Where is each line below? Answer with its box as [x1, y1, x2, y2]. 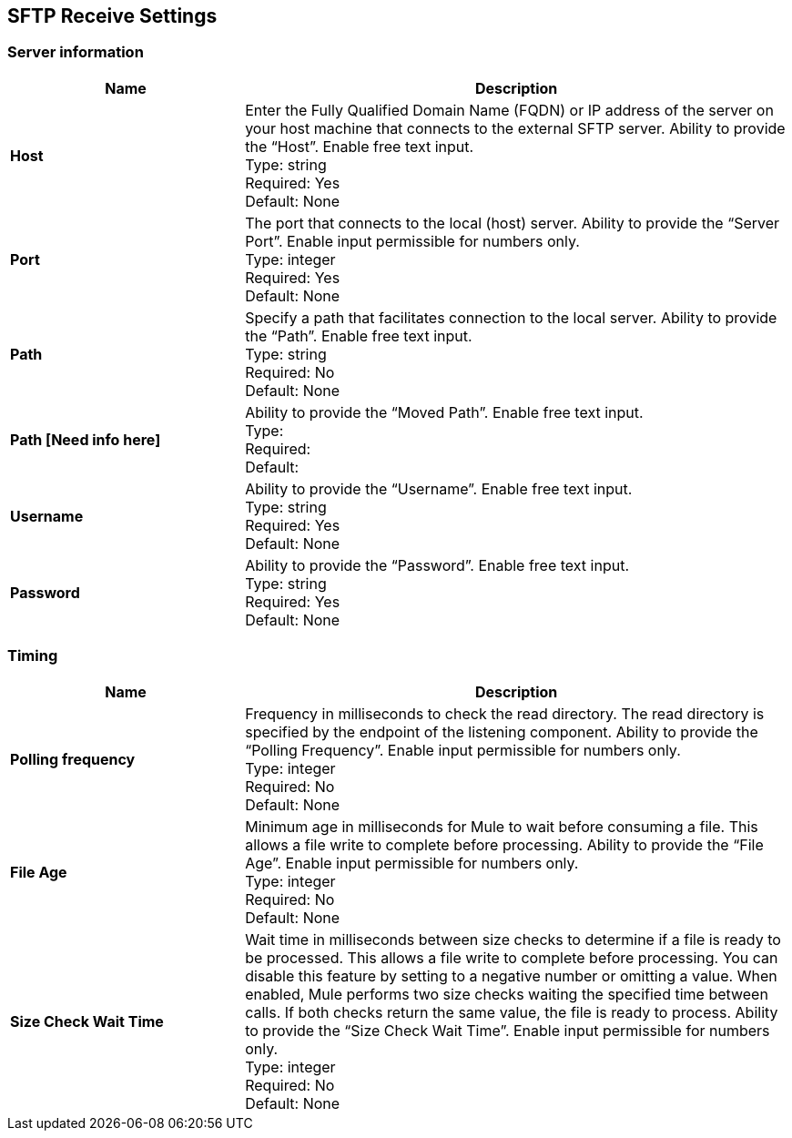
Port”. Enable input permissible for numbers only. [245, 231, 580, 250]
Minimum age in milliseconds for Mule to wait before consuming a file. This [245, 817, 758, 836]
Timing [7, 646, 58, 666]
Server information [7, 43, 144, 62]
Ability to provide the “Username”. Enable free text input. [245, 479, 633, 498]
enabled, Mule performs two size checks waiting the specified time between [245, 984, 768, 1003]
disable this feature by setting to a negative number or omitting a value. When [245, 966, 777, 985]
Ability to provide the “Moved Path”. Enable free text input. [245, 402, 644, 422]
